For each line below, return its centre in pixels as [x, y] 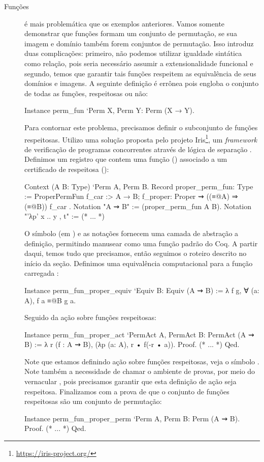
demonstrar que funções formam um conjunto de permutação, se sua [131, 33]
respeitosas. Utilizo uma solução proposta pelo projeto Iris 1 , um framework [141, 138]
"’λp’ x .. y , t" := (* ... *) [65, 216]
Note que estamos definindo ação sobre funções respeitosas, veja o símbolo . [142, 361]
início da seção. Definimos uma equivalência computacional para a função [139, 263]
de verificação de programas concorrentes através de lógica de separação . [138, 149]
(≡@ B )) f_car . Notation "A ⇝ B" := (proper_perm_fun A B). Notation [138, 206]
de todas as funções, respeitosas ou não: [86, 93]
